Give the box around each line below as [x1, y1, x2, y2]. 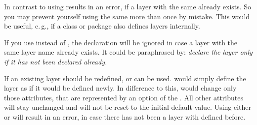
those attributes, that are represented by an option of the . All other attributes [4, 92, 243, 102]
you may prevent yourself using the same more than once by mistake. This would [4, 11, 250, 21]
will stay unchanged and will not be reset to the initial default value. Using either [4, 102, 252, 112]
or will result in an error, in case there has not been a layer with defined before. [4, 111, 246, 122]
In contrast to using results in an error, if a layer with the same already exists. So [4, 1, 252, 11]
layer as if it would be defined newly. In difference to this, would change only [4, 83, 237, 93]
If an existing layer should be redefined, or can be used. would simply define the [4, 73, 246, 83]
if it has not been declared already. [4, 56, 107, 66]
